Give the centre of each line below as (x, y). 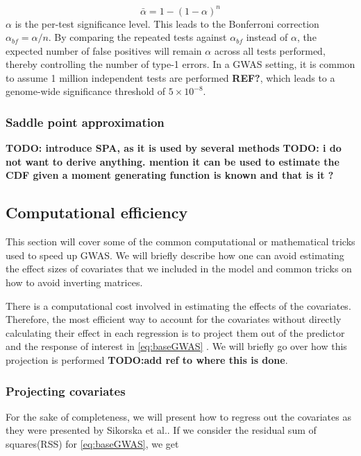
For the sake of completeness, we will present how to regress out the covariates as (178, 416)
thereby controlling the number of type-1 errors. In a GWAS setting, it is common (180, 64)
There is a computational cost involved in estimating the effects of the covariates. (178, 305)
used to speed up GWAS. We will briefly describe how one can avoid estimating (175, 255)
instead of (267, 37)
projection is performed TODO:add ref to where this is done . (147, 360)
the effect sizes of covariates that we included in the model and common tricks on (179, 269)
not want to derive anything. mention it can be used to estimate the (173, 161)
